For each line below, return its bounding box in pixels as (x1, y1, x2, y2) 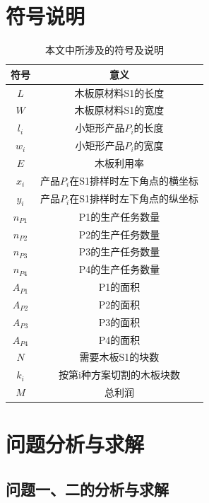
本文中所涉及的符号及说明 (44, 42, 164, 57)
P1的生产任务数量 (78, 209, 160, 224)
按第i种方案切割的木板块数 (59, 367, 180, 382)
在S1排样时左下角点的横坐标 (69, 173, 198, 187)
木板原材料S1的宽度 (74, 103, 165, 117)
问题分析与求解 (6, 429, 145, 458)
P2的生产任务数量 (78, 226, 160, 241)
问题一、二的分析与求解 (6, 478, 169, 499)
